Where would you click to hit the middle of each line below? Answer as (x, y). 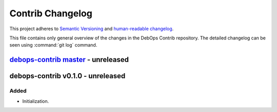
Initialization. (36, 101)
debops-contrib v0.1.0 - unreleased (67, 76)
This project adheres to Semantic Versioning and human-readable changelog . (92, 29)
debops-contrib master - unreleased (69, 60)
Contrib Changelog (51, 13)
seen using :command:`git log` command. (53, 45)
